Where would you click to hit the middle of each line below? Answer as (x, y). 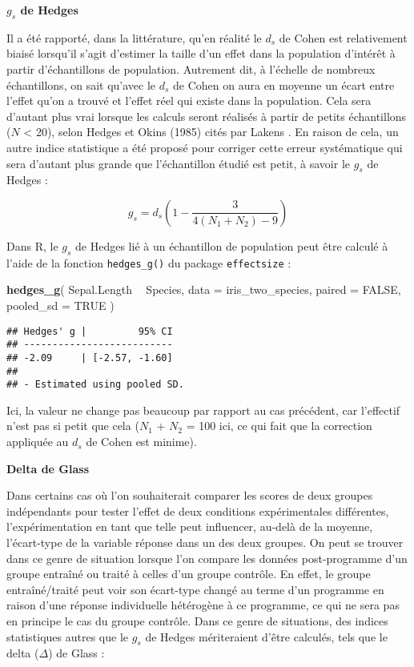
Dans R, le (32, 245)
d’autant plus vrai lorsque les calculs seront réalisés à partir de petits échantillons (207, 116)
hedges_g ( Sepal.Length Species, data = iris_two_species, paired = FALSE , (204, 289)
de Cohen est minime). (141, 442)
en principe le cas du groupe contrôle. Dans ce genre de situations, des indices (197, 620)
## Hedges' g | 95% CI (90, 331)
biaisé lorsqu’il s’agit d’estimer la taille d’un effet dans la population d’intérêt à (201, 53)
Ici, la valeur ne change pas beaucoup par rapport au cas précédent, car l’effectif (203, 410)
